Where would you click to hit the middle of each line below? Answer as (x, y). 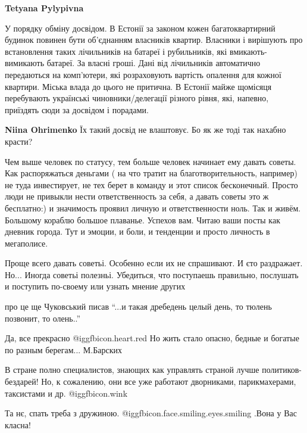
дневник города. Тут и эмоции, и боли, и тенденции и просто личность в (137, 231)
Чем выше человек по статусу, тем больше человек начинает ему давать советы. (151, 161)
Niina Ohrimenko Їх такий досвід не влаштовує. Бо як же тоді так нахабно (145, 130)
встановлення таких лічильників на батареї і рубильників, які (116, 51)
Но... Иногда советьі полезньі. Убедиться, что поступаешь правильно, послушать (152, 274)
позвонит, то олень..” (43, 318)
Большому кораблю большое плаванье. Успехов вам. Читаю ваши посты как (142, 219)
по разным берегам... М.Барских (63, 349)
